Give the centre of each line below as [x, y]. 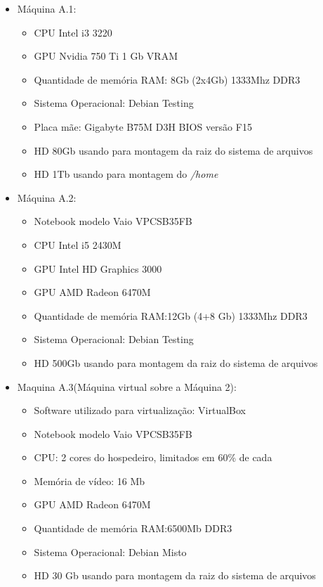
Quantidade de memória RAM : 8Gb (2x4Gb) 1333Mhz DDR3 [167, 79]
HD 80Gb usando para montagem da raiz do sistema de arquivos [173, 150]
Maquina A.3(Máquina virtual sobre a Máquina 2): [127, 386]
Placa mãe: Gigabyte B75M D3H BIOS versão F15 [143, 126]
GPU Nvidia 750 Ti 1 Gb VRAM [106, 56]
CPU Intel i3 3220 [73, 32]
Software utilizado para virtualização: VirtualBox [140, 410]
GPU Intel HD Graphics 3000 [98, 268]
